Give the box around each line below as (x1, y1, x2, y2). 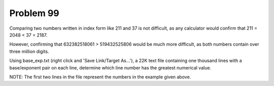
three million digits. (9, 48, 49, 54)
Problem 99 (9, 8, 59, 19)
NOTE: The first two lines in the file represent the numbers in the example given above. (9, 73, 191, 80)
